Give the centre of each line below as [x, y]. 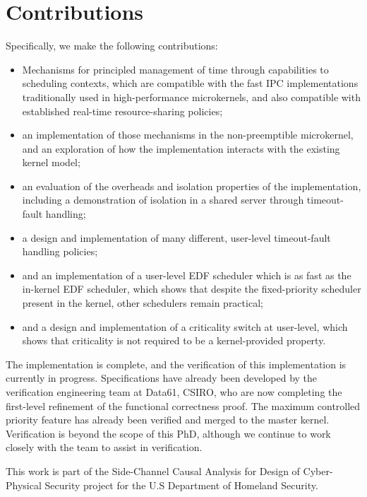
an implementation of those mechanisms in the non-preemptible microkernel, [188, 135]
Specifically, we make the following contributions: [112, 46]
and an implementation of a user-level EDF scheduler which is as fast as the [187, 275]
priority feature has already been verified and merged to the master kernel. [168, 420]
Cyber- [318, 470]
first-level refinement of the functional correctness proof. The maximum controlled [183, 405]
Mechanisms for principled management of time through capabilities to [175, 69]
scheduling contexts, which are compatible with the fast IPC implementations [190, 83]
